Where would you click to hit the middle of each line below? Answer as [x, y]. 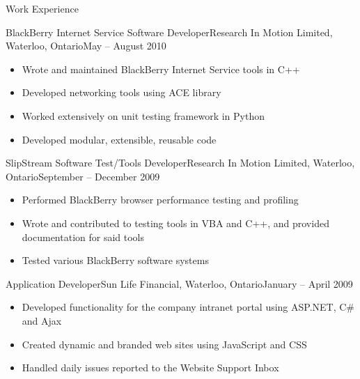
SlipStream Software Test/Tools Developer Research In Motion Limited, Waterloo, [180, 163]
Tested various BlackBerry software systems [115, 260]
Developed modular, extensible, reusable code [119, 139]
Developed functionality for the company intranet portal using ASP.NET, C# [188, 307]
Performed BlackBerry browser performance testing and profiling [160, 200]
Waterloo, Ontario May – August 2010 [86, 46]
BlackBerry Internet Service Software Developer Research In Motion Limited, [169, 32]
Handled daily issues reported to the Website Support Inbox [150, 368]
